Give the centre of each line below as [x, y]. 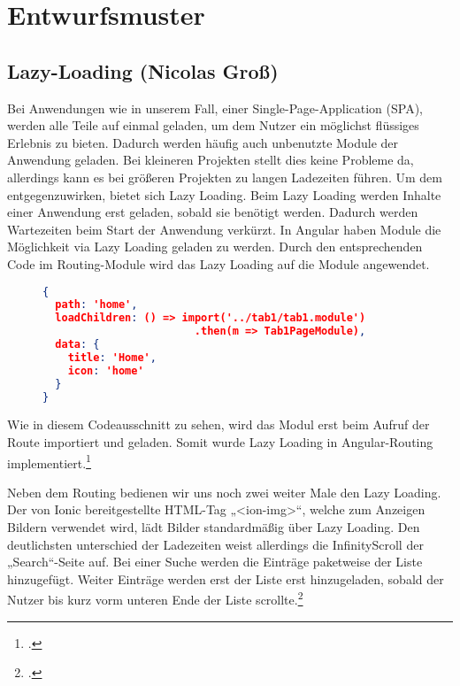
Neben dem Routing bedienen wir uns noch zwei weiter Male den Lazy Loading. [224, 492]
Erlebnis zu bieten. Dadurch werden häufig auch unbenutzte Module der [203, 142]
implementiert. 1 [49, 461]
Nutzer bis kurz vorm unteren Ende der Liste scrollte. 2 [155, 598]
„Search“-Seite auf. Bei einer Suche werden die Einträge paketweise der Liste [215, 562]
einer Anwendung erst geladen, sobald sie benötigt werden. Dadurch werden [213, 212]
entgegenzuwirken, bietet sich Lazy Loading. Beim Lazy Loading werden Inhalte [224, 194]
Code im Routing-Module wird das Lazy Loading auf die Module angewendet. [218, 263]
